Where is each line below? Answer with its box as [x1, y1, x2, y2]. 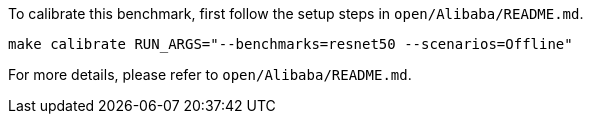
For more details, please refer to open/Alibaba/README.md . [8, 66, 412, 83]
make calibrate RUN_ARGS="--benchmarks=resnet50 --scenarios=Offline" [8, 36, 573, 52]
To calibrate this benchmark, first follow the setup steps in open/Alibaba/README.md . [8, 5, 584, 22]
